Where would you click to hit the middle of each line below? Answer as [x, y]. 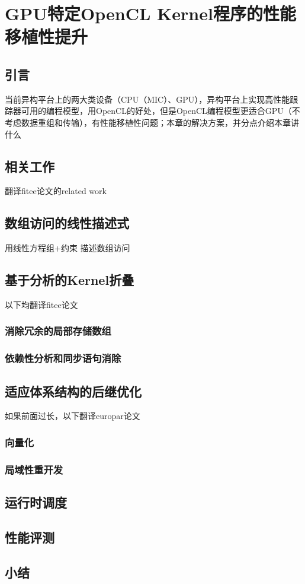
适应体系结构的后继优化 [73, 391]
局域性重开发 [34, 469]
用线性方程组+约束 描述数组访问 [68, 248]
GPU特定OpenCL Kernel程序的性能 [150, 13]
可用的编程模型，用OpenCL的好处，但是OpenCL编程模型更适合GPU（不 [160, 111]
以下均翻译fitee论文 [41, 304]
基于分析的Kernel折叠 [70, 280]
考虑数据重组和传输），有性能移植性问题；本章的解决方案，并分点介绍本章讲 [152, 122]
